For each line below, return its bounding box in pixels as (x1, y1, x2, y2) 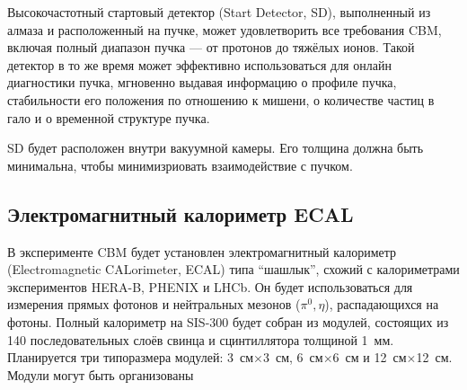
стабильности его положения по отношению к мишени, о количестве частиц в (7, 90, 435, 109)
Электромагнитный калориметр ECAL (7, 199, 354, 227)
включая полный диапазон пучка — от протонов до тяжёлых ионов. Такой (7, 38, 415, 57)
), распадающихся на (324, 295, 439, 314)
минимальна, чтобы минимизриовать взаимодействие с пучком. (7, 155, 353, 174)
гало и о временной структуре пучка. (7, 108, 210, 127)
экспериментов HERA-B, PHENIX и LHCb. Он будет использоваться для (7, 277, 413, 296)
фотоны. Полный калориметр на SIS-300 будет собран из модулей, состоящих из (7, 312, 449, 331)
